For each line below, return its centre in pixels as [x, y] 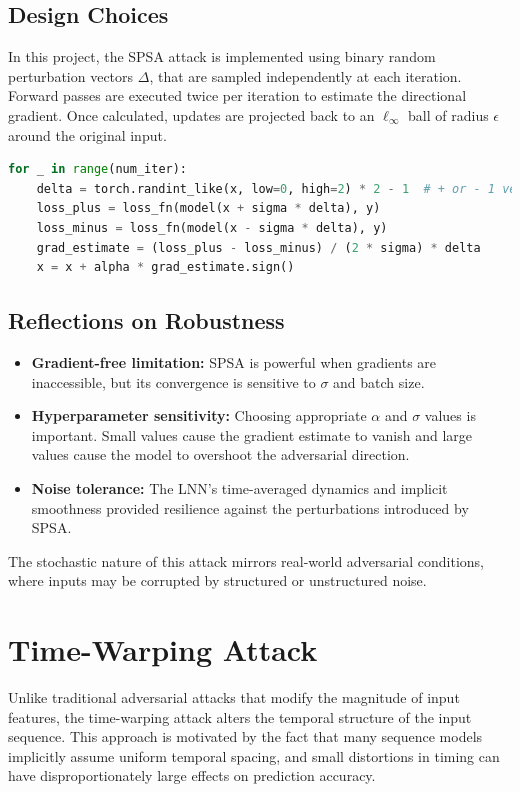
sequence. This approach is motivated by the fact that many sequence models [245, 736]
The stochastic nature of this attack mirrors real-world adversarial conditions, [246, 560]
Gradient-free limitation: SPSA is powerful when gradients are [234, 361]
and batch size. [379, 381]
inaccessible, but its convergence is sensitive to [173, 381]
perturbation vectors [71, 75]
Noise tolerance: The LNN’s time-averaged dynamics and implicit [239, 487]
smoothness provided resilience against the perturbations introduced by [250, 507]
